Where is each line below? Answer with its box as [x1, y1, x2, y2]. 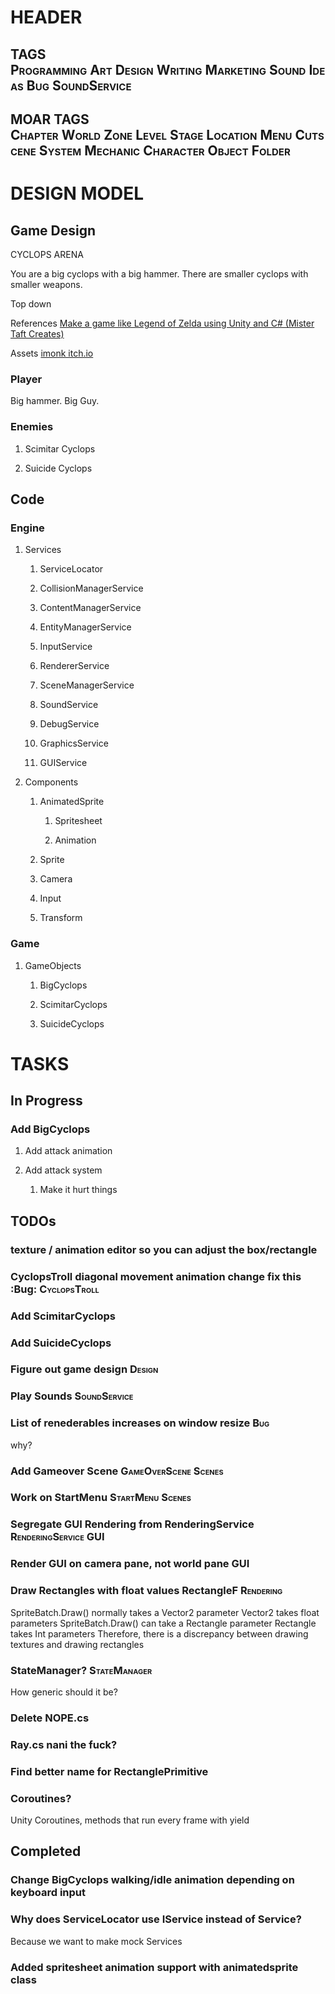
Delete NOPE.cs [10, 1711, 90, 1725]
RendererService [39, 660, 110, 672]
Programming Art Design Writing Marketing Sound [10, 61, 307, 78]
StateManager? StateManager [10, 1663, 153, 1677]
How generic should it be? [10, 1686, 118, 1698]
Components [24, 776, 79, 788]
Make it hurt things [39, 1184, 118, 1196]
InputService [39, 641, 93, 653]
